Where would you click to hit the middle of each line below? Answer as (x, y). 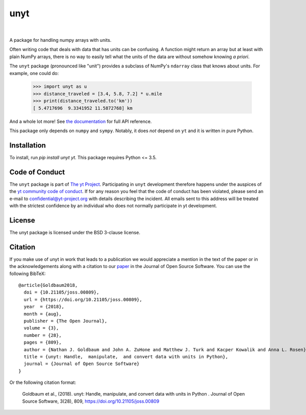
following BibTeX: (28, 274)
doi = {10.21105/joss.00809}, (61, 292)
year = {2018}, (44, 307)
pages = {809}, (43, 343)
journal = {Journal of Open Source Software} (82, 364)
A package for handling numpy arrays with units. (60, 40)
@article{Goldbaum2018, (48, 285)
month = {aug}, (43, 314)
